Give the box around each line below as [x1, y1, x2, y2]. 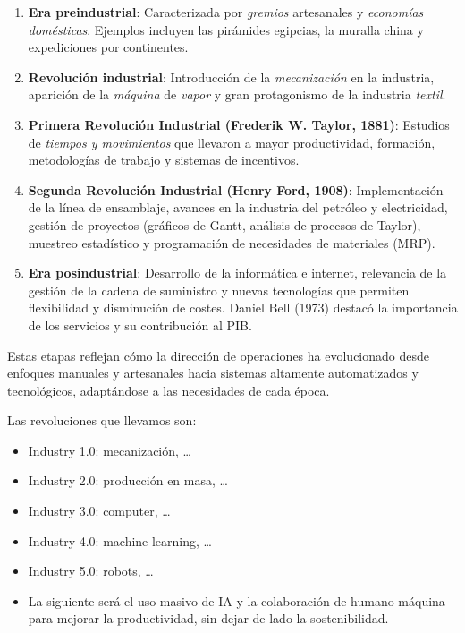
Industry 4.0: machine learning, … [28, 531, 212, 550]
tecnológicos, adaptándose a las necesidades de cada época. [7, 381, 330, 399]
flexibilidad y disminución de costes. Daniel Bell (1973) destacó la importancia [28, 298, 458, 317]
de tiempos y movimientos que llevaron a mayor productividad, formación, [28, 133, 435, 151]
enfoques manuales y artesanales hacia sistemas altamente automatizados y [7, 364, 418, 382]
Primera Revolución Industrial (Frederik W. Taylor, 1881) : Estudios [28, 115, 450, 133]
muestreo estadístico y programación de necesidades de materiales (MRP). [28, 233, 435, 252]
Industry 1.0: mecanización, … [28, 441, 191, 459]
